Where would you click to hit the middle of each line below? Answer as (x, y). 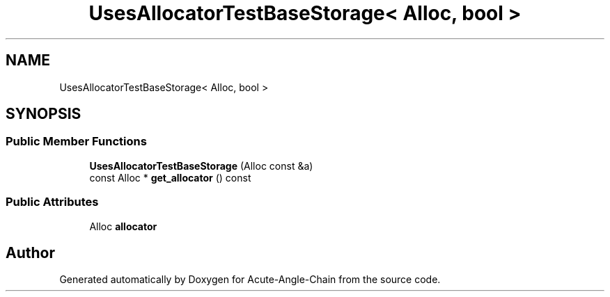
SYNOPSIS (44, 114)
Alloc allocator (123, 226)
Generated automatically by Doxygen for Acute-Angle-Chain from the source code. (250, 280)
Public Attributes (52, 202)
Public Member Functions (76, 142)
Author (30, 252)
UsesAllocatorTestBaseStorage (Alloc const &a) (201, 166)
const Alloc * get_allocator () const (170, 177)
